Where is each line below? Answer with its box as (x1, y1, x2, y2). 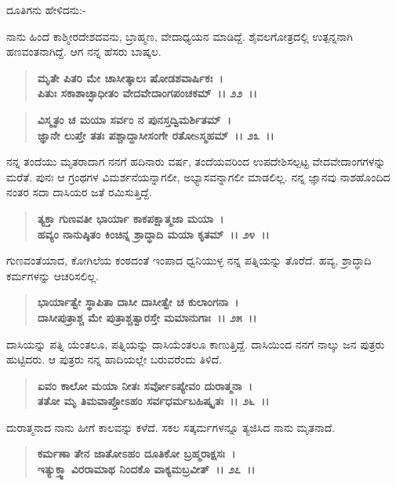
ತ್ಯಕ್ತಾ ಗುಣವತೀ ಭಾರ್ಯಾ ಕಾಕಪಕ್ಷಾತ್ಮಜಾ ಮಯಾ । (37, 210, 224, 226)
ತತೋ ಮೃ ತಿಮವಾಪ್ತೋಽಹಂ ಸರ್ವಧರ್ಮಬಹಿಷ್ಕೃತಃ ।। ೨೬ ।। (37, 393, 270, 409)
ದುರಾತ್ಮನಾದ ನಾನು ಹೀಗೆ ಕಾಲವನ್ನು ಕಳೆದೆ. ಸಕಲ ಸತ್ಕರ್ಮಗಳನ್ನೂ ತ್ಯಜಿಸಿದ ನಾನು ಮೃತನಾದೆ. (6, 418, 336, 435)
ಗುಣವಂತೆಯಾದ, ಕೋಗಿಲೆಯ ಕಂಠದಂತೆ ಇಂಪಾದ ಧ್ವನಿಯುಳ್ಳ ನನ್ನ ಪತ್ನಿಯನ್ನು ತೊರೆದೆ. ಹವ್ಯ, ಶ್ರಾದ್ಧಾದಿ (6, 252, 372, 269)
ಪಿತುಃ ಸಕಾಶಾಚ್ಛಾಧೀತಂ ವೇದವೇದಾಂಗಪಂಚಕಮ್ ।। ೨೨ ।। (37, 85, 257, 101)
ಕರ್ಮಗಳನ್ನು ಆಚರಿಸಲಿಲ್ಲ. (6, 267, 100, 283)
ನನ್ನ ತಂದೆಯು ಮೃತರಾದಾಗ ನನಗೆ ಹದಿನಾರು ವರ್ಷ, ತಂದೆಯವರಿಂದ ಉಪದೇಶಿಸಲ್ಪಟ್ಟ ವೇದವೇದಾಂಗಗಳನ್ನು (6, 153, 386, 170)
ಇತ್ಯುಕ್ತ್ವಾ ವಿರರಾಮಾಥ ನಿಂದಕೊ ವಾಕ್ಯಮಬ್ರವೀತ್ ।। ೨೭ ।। (37, 461, 256, 477)
